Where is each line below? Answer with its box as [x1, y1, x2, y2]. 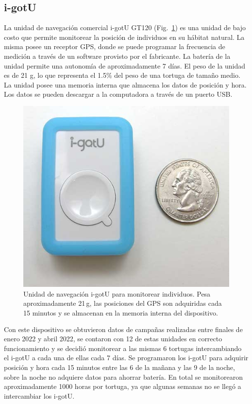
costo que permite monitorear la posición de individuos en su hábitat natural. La [4, 32, 245, 42]
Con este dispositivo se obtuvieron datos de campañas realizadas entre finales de [4, 324, 243, 334]
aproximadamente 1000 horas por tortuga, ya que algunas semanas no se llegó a [4, 381, 241, 391]
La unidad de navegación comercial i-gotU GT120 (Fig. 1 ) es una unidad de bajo [4, 22, 246, 33]
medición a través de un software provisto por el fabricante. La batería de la [4, 51, 231, 61]
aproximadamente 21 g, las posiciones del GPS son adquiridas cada [23, 298, 222, 308]
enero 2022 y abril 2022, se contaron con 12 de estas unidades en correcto [4, 334, 222, 344]
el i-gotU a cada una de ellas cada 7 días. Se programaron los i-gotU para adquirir [4, 352, 249, 363]
